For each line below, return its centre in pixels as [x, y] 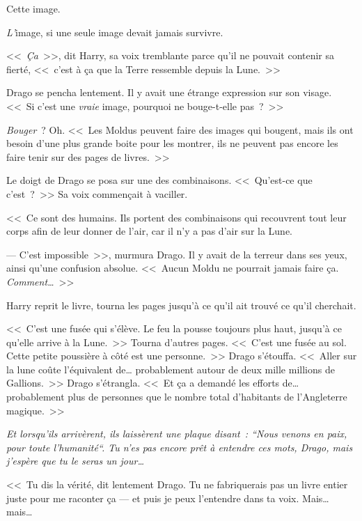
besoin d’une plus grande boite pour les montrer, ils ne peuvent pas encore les [172, 143]
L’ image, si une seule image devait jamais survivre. [115, 32]
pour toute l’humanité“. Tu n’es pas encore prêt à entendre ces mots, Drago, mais [180, 447]
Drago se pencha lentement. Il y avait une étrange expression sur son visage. [169, 92]
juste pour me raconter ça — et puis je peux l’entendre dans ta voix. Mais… [168, 498]
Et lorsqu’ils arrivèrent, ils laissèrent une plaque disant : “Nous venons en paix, [177, 434]
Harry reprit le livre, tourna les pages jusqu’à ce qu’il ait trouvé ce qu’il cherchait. [181, 305]
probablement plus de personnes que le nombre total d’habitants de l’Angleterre [177, 397]
